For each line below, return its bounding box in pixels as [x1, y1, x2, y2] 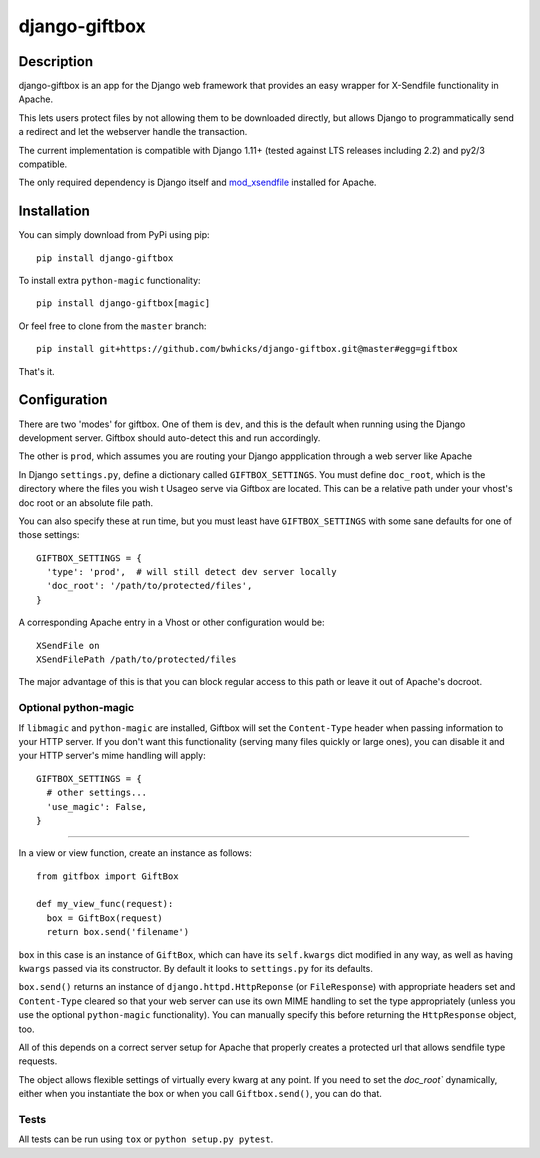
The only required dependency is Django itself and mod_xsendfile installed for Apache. [18, 176, 377, 189]
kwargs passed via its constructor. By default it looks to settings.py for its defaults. [18, 963, 374, 975]
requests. [18, 1055, 58, 1067]
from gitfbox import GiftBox [36, 870, 179, 882]
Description [18, 53, 94, 70]
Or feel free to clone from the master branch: [18, 320, 207, 332]
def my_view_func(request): [36, 898, 174, 910]
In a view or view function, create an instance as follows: [18, 847, 252, 859]
